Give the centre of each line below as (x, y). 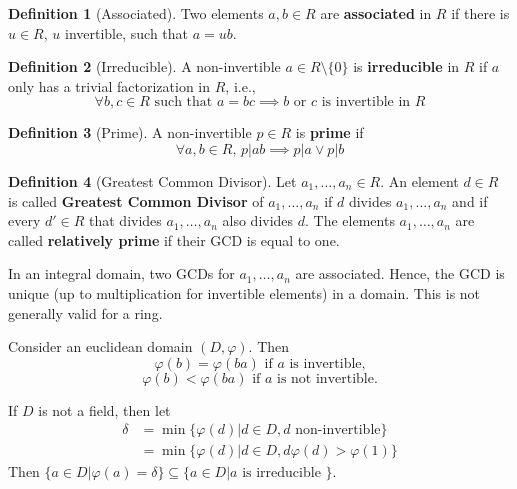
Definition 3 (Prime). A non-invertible (130, 132)
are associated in (376, 13)
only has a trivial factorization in (109, 85)
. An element (419, 180)
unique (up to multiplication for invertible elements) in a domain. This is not (244, 292)
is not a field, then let (104, 409)
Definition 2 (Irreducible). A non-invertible (144, 66)
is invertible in (366, 102)
